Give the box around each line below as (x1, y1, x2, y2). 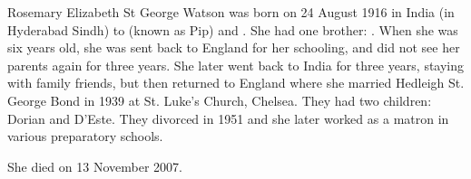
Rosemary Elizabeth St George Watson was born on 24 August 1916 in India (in (7, 3, 455, 21)
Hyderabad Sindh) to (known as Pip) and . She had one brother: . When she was (7, 20, 458, 39)
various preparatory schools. (7, 127, 163, 146)
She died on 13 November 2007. (7, 156, 182, 175)
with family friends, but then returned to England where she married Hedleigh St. (7, 73, 465, 92)
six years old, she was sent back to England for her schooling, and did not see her (7, 38, 460, 57)
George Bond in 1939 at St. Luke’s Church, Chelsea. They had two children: (7, 90, 432, 109)
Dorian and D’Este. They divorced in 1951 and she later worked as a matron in (7, 108, 449, 127)
